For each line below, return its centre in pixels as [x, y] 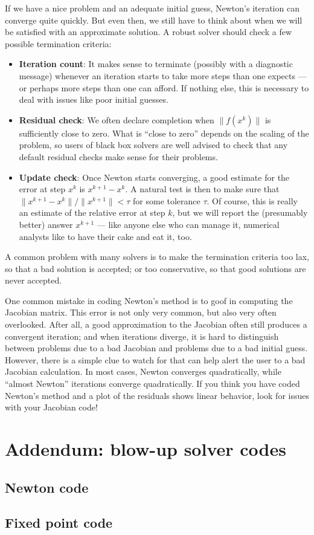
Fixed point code [59, 523]
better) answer [46, 224]
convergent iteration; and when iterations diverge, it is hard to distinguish [142, 336]
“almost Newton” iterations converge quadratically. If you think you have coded [152, 384]
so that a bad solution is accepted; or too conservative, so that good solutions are [155, 268]
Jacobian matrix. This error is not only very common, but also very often [141, 312]
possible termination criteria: [58, 43]
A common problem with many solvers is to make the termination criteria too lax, [157, 257]
